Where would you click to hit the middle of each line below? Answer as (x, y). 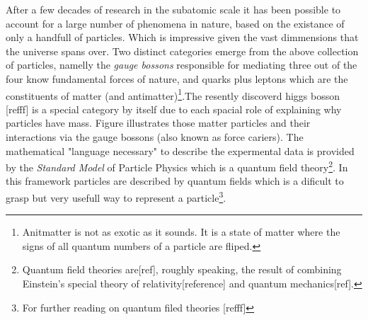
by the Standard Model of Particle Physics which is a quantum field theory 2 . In (177, 166)
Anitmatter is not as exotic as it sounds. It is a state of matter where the (181, 232)
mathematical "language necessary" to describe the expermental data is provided (180, 150)
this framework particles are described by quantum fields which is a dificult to (175, 181)
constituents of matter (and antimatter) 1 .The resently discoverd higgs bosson (173, 94)
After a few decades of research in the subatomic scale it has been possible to (173, 9)
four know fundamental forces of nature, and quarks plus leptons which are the (177, 78)
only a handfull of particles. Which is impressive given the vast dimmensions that (182, 37)
